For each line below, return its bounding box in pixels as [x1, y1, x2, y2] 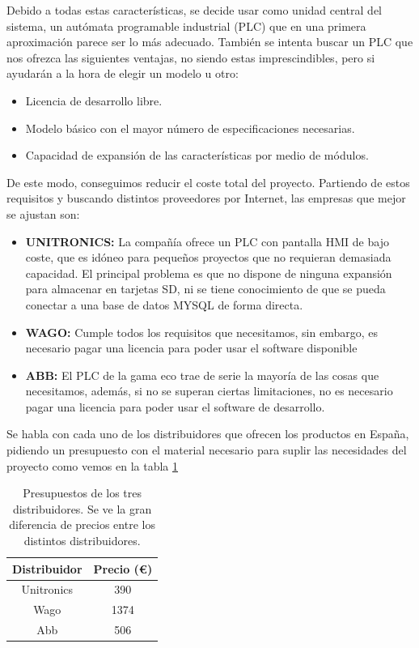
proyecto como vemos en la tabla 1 [6, 457, 179, 474]
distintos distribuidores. [23, 532, 141, 549]
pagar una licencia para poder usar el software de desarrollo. [25, 398, 325, 415]
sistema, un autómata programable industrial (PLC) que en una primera [6, 17, 366, 34]
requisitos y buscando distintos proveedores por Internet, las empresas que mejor [6, 190, 406, 207]
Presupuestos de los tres [23, 484, 142, 501]
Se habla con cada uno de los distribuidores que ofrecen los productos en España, [6, 425, 409, 442]
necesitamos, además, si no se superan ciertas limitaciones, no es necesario [25, 382, 393, 399]
